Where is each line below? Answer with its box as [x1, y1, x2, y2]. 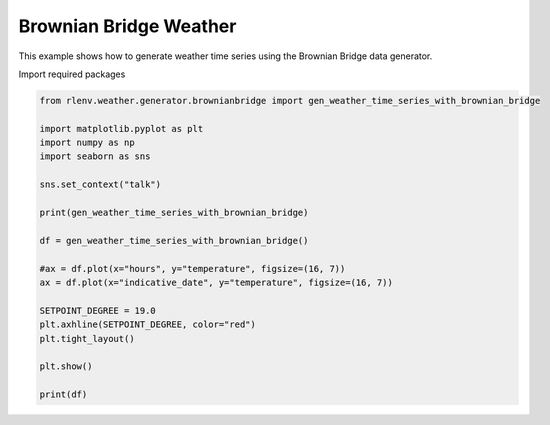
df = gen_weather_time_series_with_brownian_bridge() [39, 235, 309, 246]
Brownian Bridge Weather [18, 15, 237, 37]
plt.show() [39, 361, 93, 372]
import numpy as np [39, 137, 135, 149]
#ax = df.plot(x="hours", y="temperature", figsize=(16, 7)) [39, 263, 346, 274]
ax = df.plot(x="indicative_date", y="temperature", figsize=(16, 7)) [39, 277, 394, 288]
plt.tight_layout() [39, 333, 135, 344]
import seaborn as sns [39, 151, 151, 162]
